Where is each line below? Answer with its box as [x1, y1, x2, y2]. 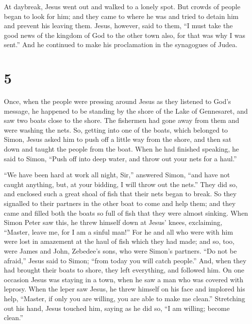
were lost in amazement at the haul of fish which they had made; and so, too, [4, 236, 235, 246]
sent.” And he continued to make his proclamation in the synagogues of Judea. [4, 39, 237, 50]
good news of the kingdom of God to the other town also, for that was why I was [4, 30, 246, 40]
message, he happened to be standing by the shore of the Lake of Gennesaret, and [4, 105, 248, 116]
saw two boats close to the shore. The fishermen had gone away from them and [4, 115, 239, 125]
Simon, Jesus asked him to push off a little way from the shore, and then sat [4, 134, 232, 144]
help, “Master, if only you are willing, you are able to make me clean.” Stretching [4, 293, 245, 303]
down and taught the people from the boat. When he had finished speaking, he [4, 144, 239, 154]
